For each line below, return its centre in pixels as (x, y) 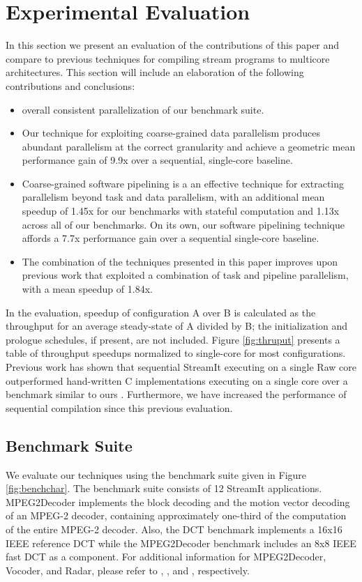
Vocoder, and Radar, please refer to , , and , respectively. (128, 570)
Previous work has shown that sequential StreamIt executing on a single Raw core (181, 367)
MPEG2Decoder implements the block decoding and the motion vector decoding (178, 501)
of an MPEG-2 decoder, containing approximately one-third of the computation (176, 515)
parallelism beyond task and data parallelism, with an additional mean (173, 197)
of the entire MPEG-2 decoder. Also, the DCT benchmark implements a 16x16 (174, 529)
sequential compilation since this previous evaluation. (119, 407)
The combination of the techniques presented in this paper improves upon (180, 261)
